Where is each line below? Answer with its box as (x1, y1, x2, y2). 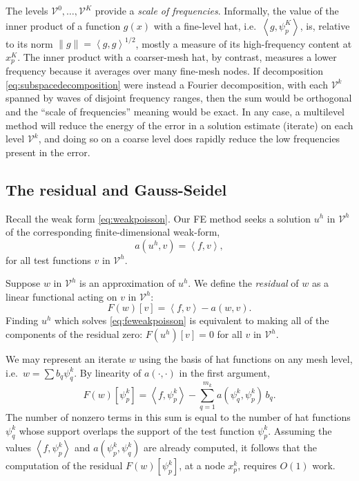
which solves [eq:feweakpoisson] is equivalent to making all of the (55, 313, 329, 328)
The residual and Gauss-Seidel (6, 178, 227, 200)
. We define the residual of (188, 276, 299, 290)
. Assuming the (268, 423, 332, 437)
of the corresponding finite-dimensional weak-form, (6, 225, 220, 239)
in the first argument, (179, 365, 270, 379)
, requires (237, 458, 277, 473)
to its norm (6, 36, 53, 50)
